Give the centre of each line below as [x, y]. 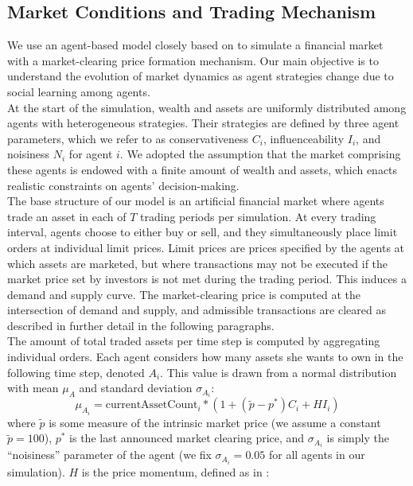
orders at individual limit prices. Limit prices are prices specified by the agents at [206, 247]
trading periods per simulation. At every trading [258, 216]
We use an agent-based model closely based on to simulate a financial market [195, 45]
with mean [33, 388]
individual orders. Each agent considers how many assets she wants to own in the [205, 357]
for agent [91, 154]
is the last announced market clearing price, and [187, 438]
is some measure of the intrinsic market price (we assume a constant [215, 422]
